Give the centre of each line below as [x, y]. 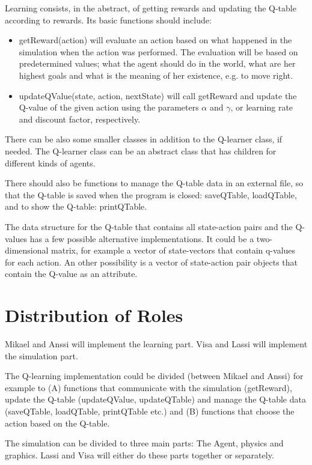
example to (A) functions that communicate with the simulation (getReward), [148, 387]
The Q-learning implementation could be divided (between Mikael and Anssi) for [154, 376]
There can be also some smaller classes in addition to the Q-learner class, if [144, 139]
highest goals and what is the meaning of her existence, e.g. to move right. [156, 75]
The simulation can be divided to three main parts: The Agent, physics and [144, 443]
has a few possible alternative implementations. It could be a [142, 238]
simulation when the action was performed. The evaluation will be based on [158, 51]
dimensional [27, 250]
